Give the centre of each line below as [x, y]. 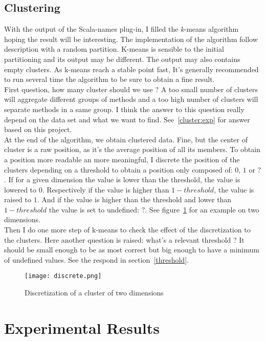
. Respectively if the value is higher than [106, 189]
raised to [18, 199]
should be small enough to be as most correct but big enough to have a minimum [132, 250]
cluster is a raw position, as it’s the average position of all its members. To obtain [132, 149]
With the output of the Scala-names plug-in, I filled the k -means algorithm [122, 29]
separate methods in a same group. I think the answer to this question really [124, 109]
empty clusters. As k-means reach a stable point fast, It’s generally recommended [131, 69]
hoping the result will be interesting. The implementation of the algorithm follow [131, 39]
